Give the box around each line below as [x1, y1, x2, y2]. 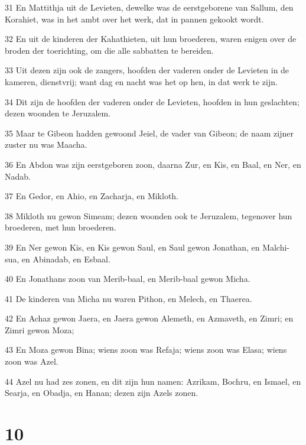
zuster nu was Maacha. [5, 138, 87, 151]
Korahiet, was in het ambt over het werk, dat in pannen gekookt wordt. [5, 12, 264, 25]
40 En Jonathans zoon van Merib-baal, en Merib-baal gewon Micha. [5, 272, 250, 285]
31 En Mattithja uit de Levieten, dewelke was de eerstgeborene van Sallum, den [5, 1, 294, 13]
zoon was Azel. [5, 355, 58, 368]
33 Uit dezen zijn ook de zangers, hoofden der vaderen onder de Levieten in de [5, 64, 289, 76]
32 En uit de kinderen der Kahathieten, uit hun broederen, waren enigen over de [5, 33, 297, 45]
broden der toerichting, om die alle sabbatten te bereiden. [5, 44, 214, 56]
